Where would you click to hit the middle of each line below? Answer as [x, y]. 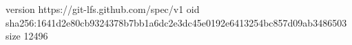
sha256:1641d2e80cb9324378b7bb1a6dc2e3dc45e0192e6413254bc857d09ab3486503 [176, 22]
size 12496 [27, 36]
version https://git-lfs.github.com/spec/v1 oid [103, 9]
